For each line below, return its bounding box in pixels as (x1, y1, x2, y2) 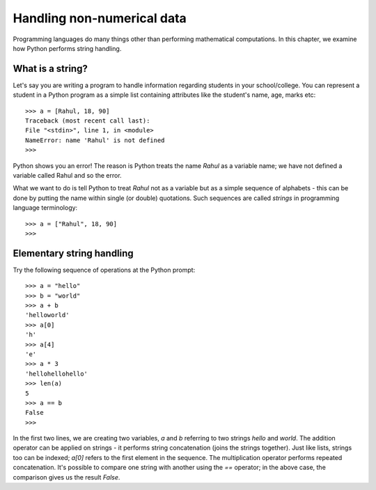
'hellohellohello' (25, 369, 88, 378)
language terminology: (13, 204, 78, 212)
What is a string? (13, 63, 88, 75)
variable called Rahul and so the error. (13, 171, 122, 179)
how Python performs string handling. (13, 44, 122, 52)
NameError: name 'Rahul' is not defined (25, 136, 165, 144)
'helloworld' (25, 311, 70, 319)
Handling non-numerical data (13, 10, 187, 26)
